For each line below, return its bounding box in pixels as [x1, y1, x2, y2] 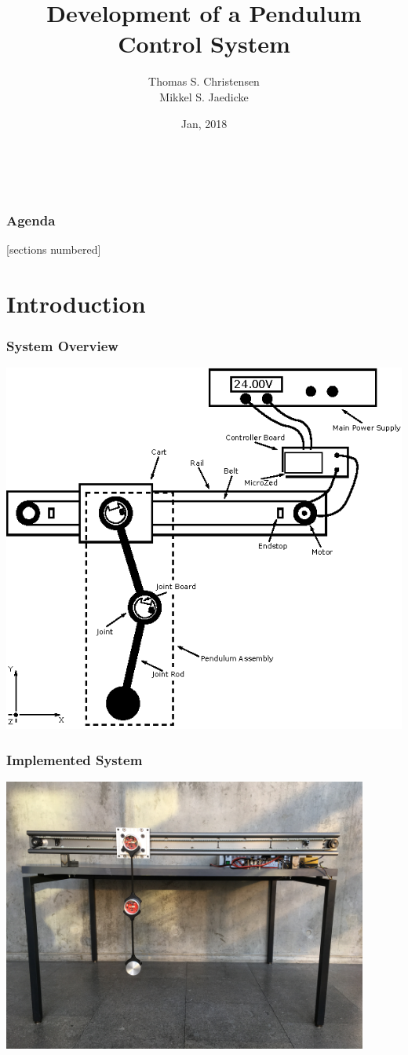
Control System [118, 27, 290, 60]
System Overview [6, 336, 118, 356]
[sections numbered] [6, 241, 101, 258]
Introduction [6, 288, 146, 320]
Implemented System [6, 749, 143, 769]
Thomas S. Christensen [148, 73, 260, 90]
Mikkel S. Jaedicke [159, 88, 249, 104]
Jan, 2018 [180, 115, 228, 131]
